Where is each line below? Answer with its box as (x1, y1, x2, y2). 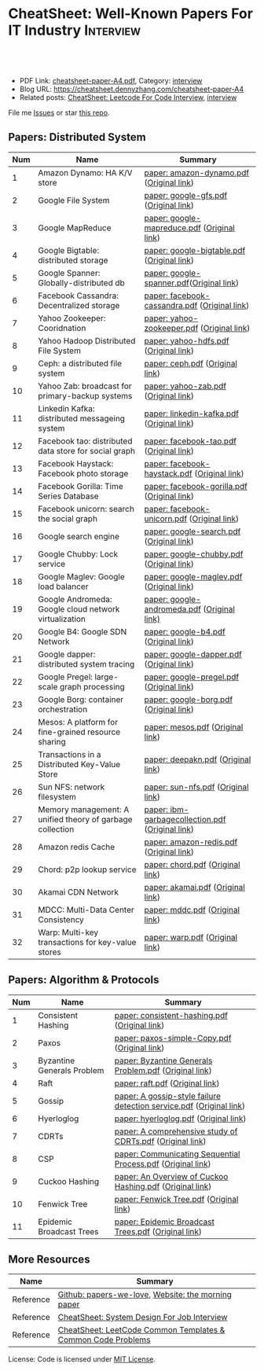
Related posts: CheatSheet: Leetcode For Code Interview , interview (19, 92, 237, 102)
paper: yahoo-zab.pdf (144, 380, 227, 391)
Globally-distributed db (38, 277, 126, 288)
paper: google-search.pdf (144, 526, 241, 537)
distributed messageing (38, 413, 126, 424)
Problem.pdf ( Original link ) (114, 1064, 212, 1075)
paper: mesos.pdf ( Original (144, 721, 244, 732)
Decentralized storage (38, 300, 120, 311)
